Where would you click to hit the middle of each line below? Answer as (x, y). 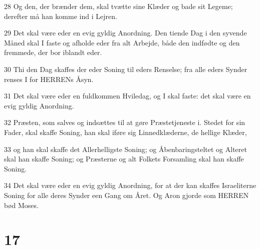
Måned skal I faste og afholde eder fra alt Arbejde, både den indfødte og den (122, 42)
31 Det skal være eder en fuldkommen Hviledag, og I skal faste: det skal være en (127, 96)
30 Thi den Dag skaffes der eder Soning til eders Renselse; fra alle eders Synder (126, 69)
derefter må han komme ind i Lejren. (61, 16)
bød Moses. (21, 205)
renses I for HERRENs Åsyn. (49, 79)
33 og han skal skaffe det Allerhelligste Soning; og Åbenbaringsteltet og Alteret (125, 149)
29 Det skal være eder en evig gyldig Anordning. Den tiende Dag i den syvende (125, 33)
